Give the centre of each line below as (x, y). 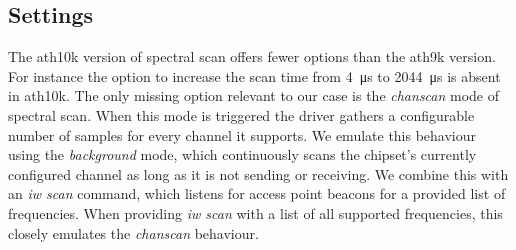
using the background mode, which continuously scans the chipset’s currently (242, 154)
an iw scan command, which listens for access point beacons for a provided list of (257, 193)
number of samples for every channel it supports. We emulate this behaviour (242, 134)
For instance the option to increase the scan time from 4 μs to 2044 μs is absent (254, 75)
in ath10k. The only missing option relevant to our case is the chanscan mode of (254, 95)
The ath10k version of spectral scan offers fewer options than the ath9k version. (252, 56)
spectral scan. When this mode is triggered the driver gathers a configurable (241, 114)
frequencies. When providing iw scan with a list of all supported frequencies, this (255, 212)
